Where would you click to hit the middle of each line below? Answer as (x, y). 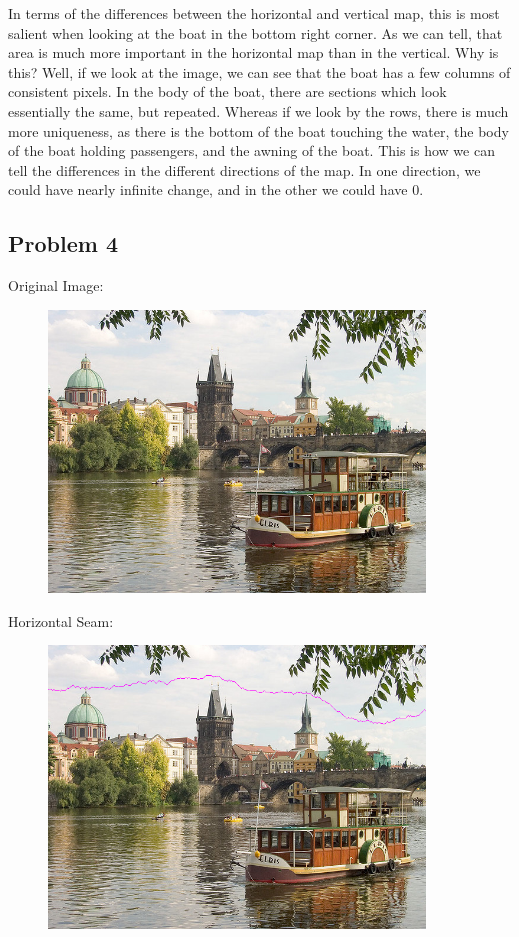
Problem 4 (63, 243)
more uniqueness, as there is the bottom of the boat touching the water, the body (258, 130)
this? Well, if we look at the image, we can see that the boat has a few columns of (259, 71)
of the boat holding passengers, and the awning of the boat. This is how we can (251, 150)
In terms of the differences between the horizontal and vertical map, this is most (254, 13)
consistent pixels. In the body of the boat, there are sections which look (227, 91)
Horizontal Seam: (61, 620)
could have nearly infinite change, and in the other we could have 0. (216, 189)
